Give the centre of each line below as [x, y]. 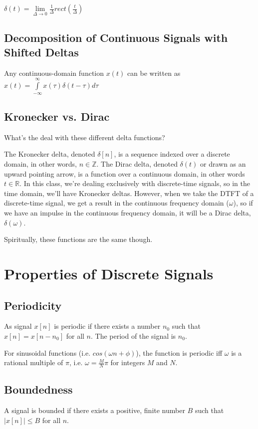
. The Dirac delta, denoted [137, 163]
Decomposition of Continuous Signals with [116, 37]
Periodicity [33, 305]
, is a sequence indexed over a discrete [172, 154]
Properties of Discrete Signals [109, 273]
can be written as [154, 73]
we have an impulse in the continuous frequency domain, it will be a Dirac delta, [128, 212]
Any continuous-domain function [54, 73]
